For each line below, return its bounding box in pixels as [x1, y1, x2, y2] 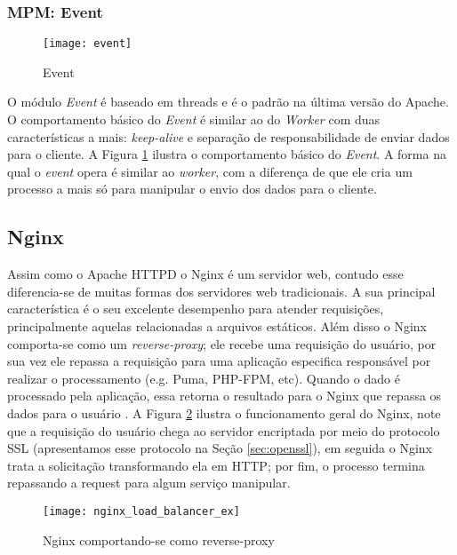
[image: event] [43, 37, 132, 51]
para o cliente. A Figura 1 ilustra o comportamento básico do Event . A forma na [7, 145, 446, 163]
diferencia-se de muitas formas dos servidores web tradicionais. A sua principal [7, 281, 436, 300]
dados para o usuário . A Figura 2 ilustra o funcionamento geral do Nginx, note [7, 403, 441, 422]
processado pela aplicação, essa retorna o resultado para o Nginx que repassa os [7, 386, 442, 405]
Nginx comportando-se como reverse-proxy [43, 530, 275, 549]
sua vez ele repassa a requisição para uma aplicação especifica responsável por [7, 352, 431, 370]
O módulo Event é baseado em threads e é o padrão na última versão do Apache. [7, 92, 449, 111]
